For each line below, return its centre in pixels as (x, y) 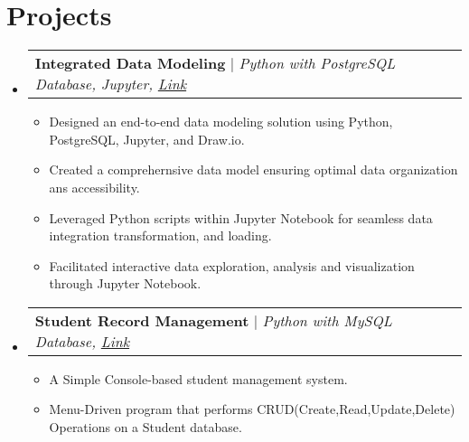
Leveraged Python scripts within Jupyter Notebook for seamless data (241, 217)
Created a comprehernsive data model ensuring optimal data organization (253, 169)
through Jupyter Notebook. (125, 283)
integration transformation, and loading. (160, 235)
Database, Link (82, 341)
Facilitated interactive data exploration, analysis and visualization (232, 265)
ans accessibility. (94, 187)
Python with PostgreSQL (317, 63)
